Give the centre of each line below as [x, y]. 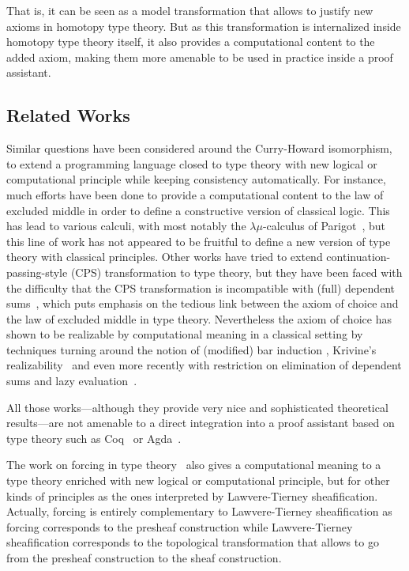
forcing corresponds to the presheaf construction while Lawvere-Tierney [180, 526]
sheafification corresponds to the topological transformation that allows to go [193, 542]
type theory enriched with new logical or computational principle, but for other [198, 480]
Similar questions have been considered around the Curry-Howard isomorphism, [199, 148]
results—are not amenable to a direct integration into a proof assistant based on [201, 423]
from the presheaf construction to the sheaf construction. [144, 558]
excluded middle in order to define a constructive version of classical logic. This [198, 210]
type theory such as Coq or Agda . [94, 438]
